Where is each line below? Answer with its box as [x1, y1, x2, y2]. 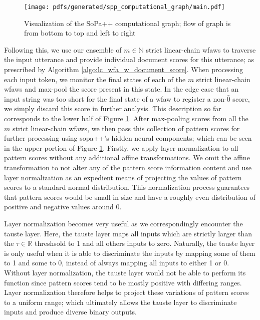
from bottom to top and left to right [24, 28, 136, 38]
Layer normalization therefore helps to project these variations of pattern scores [4, 287, 249, 297]
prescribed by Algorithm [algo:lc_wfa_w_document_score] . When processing [4, 64, 243, 75]
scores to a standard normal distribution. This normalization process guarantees [4, 182, 250, 192]
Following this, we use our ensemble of [4, 44, 122, 55]
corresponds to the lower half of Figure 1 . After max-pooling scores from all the [4, 113, 248, 123]
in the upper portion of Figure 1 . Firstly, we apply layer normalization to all [4, 142, 238, 153]
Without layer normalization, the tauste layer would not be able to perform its [4, 267, 246, 277]
